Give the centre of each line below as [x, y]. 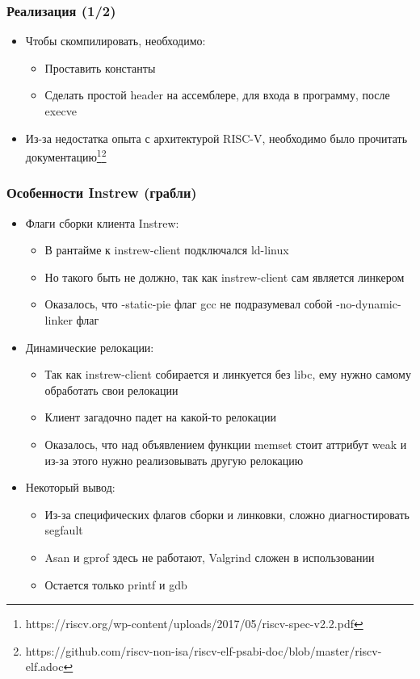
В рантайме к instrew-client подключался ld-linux [167, 250]
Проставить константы [100, 67]
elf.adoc [44, 666]
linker [59, 320]
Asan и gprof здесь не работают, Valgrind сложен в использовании [210, 557]
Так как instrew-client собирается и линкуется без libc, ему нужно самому [228, 374]
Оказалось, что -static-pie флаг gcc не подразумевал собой [189, 304]
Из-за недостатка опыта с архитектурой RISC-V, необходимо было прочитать [216, 138]
